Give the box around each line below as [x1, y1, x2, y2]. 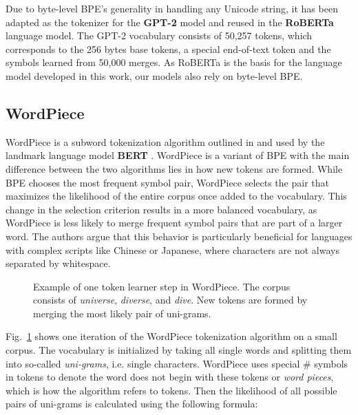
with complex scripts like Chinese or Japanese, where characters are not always [6, 242, 339, 257]
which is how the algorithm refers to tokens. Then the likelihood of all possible [6, 383, 337, 397]
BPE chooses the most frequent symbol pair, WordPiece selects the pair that [6, 175, 329, 189]
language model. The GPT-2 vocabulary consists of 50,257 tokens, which [6, 28, 313, 43]
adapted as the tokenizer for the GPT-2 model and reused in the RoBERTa [6, 14, 334, 29]
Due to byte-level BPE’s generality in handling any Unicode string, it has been [6, 1, 338, 15]
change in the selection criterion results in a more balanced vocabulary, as [6, 202, 317, 216]
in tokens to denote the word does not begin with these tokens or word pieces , [6, 370, 334, 384]
